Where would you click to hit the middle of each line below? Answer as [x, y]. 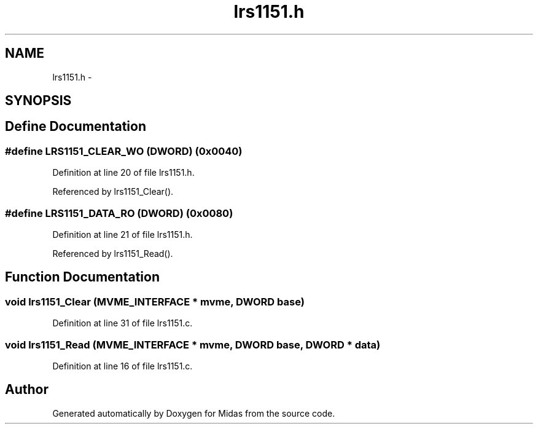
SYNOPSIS [38, 101]
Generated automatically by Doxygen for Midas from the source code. [194, 413]
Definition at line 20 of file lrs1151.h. [123, 173]
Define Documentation [76, 127]
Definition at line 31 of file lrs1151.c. [123, 323]
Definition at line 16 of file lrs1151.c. [123, 366]
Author [27, 390]
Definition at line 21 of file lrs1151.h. [123, 234]
